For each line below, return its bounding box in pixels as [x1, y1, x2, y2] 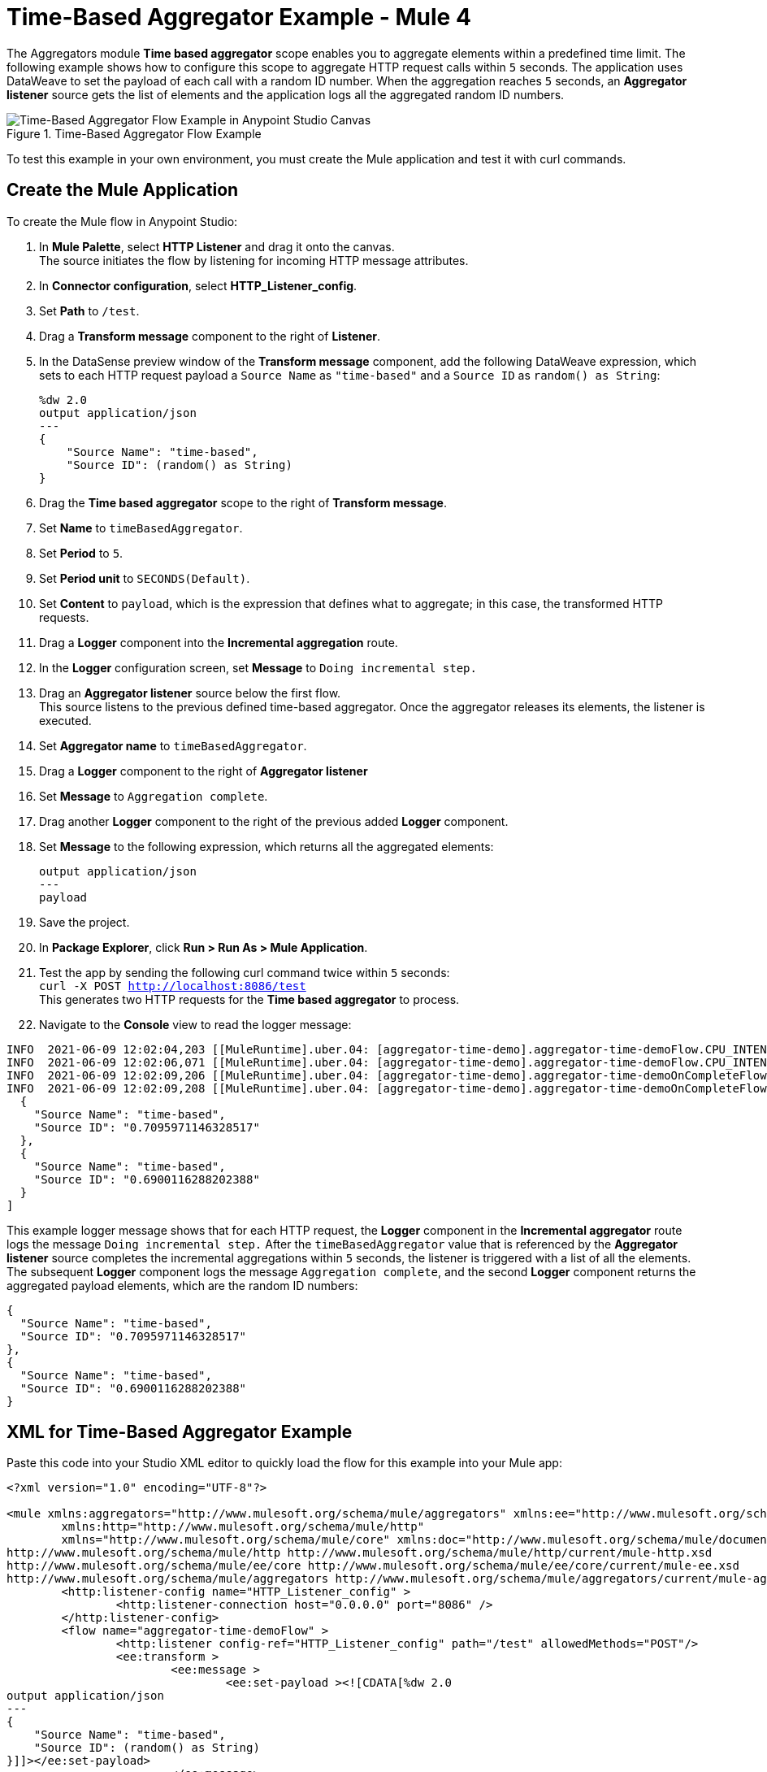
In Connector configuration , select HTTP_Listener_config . [39, 278, 357, 293]
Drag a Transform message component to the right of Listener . [39, 328, 381, 343]
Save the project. [39, 914, 130, 929]
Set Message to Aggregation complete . [39, 788, 268, 803]
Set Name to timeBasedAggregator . [39, 520, 243, 535]
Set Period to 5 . [39, 545, 123, 560]
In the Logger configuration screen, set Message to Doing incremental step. [39, 660, 477, 675]
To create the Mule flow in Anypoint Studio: [6, 214, 238, 228]
